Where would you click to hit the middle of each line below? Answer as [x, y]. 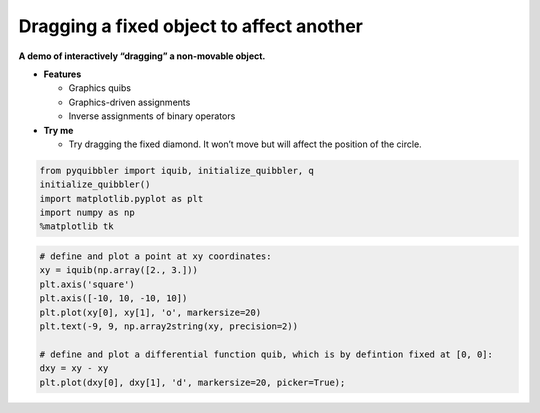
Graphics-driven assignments [129, 102]
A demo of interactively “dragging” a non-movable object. [142, 56]
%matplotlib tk [76, 226]
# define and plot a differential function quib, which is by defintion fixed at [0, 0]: [266, 354]
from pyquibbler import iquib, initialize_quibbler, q [176, 170]
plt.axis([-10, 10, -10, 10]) [113, 298]
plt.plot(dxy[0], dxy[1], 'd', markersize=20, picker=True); [192, 382]
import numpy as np [87, 213]
